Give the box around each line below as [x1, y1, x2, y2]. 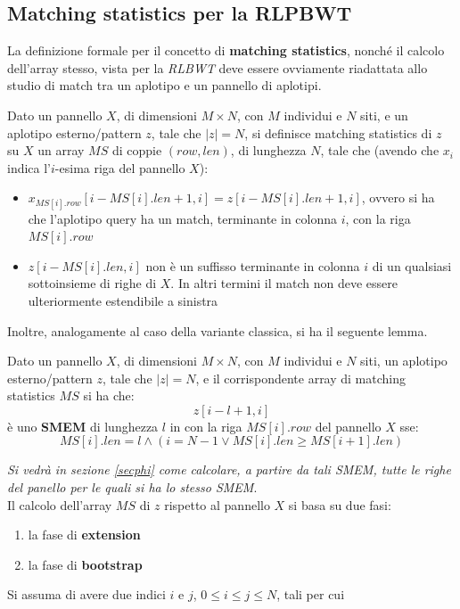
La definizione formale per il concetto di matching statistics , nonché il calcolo [7, 41, 445, 60]
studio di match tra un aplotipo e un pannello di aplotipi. [7, 76, 322, 95]
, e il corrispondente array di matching [195, 368, 407, 387]
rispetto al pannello [164, 495, 270, 514]
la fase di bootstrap [28, 555, 143, 573]
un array [37, 141, 85, 160]
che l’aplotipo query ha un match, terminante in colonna [28, 209, 338, 227]
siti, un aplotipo [360, 351, 448, 370]
